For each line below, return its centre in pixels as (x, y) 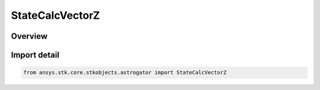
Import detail (35, 55)
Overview (29, 36)
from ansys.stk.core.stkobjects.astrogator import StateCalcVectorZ (125, 73)
